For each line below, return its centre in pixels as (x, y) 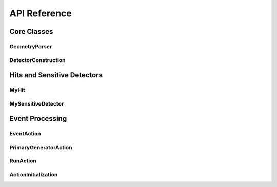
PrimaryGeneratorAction (41, 147)
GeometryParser (31, 46)
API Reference (41, 13)
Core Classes (31, 32)
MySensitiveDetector (37, 103)
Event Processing (38, 119)
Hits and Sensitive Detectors (56, 75)
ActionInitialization (34, 174)
